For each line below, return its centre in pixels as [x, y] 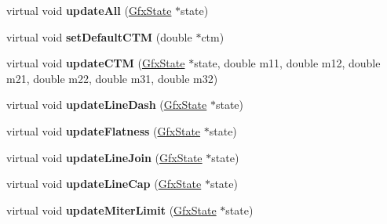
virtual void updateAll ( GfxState [89, 10]
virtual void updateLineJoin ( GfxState [104, 157]
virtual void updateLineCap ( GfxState [104, 184]
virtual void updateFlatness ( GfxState [104, 130]
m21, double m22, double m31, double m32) [112, 78]
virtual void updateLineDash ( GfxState [107, 105]
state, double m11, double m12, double [287, 63]
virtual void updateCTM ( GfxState [96, 63]
